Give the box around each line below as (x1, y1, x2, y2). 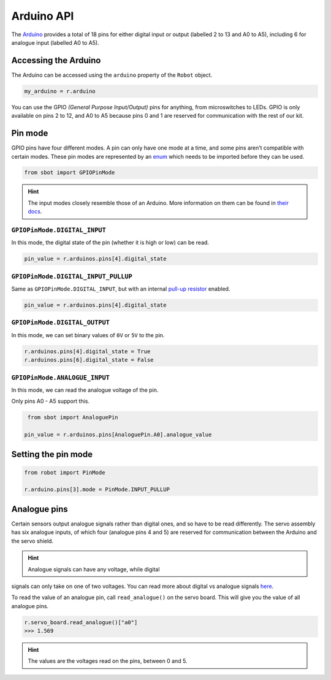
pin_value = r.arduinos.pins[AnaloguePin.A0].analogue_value (24, 431, 212, 438)
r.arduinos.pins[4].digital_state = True (24, 348, 151, 355)
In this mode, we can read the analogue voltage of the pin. (11, 386, 159, 394)
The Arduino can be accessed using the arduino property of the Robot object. (11, 71, 213, 78)
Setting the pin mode (11, 449, 93, 459)
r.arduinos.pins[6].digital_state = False (24, 356, 154, 364)
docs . (28, 208, 42, 215)
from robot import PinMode (24, 469, 105, 476)
